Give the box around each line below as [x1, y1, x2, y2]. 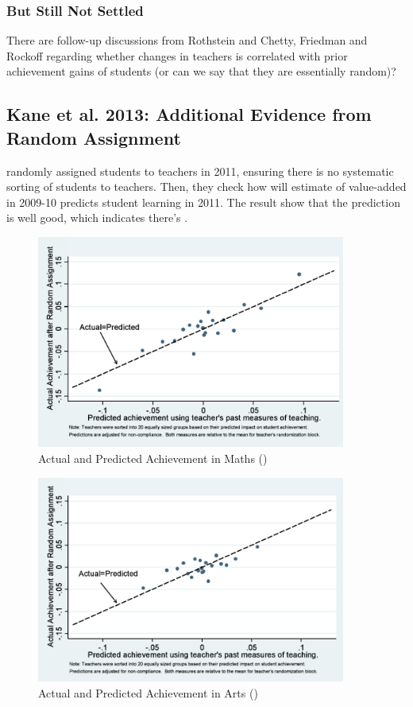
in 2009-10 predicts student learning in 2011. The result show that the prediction [6, 193, 400, 210]
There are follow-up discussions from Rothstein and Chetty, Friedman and [6, 32, 368, 49]
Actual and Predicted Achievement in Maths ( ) [38, 450, 268, 467]
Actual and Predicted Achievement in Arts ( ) [38, 684, 258, 701]
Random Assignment [6, 125, 181, 150]
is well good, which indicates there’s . [6, 209, 188, 226]
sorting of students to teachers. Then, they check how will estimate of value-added [6, 178, 407, 195]
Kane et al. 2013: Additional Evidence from [6, 102, 372, 126]
